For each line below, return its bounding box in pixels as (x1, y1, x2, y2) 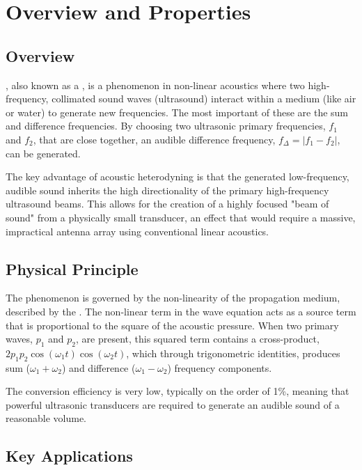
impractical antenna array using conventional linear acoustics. (6, 224, 269, 238)
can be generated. (6, 146, 81, 160)
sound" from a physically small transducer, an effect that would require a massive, (6, 210, 356, 224)
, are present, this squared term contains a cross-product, (76, 331, 320, 346)
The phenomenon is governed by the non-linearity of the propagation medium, (6, 290, 340, 305)
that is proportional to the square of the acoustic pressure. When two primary (6, 318, 339, 332)
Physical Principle (6, 258, 139, 279)
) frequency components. (167, 360, 272, 375)
